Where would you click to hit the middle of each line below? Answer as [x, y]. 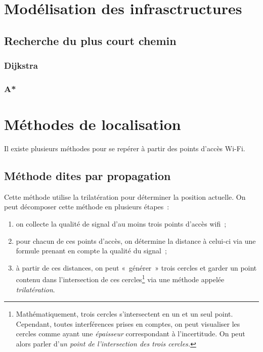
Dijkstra [21, 65]
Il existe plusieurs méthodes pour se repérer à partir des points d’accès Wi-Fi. [125, 148]
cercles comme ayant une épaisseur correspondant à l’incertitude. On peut [130, 334]
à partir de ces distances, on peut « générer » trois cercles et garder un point [136, 267]
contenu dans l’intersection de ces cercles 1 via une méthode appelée [120, 278]
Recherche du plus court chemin [90, 40]
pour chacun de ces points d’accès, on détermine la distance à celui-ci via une [136, 240]
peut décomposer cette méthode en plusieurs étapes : [87, 207]
